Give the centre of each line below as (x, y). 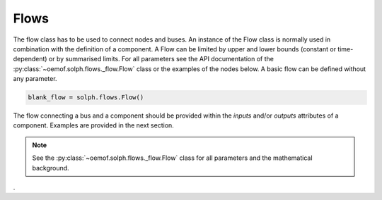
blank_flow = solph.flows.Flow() (86, 98)
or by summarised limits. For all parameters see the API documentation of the (161, 59)
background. (51, 168)
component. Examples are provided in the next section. (94, 125)
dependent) (30, 59)
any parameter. (35, 79)
